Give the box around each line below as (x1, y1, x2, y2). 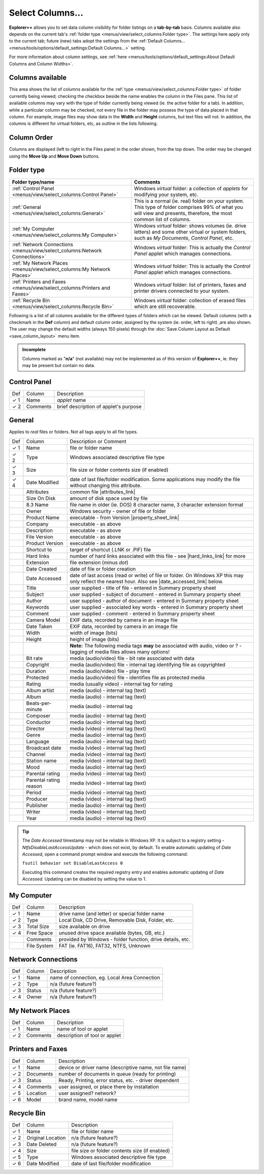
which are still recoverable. (134, 303, 197, 310)
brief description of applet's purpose (57, 403, 142, 410)
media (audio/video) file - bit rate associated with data (69, 655, 195, 662)
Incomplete (22, 346, 46, 352)
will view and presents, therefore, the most (134, 209, 232, 216)
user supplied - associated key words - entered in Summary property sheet (69, 603, 243, 610)
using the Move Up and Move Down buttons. (9, 153, 100, 159)
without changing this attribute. (69, 482, 142, 489)
